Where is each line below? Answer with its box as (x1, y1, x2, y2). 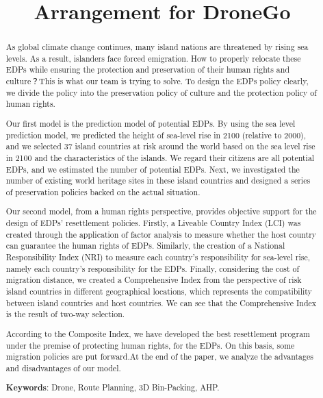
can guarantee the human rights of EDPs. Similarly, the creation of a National (5, 240, 285, 251)
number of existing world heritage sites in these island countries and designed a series (5, 175, 311, 186)
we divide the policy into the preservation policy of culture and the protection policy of (5, 86, 317, 98)
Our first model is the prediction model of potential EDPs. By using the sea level (5, 118, 296, 129)
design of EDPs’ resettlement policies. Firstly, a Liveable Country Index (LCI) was (5, 217, 301, 229)
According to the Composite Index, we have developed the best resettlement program (5, 327, 310, 339)
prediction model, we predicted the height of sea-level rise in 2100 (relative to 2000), (5, 129, 307, 140)
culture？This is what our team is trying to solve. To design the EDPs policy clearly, (5, 75, 309, 87)
